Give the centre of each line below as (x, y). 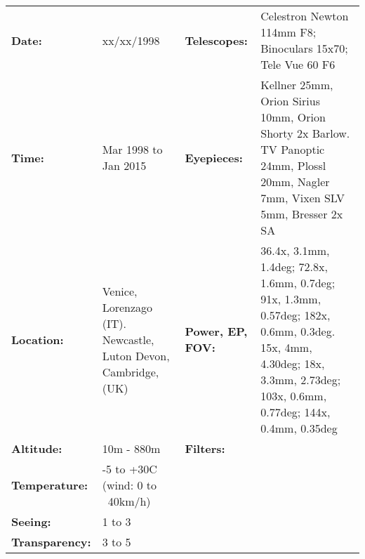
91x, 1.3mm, (291, 299)
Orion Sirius (290, 101)
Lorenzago (127, 307)
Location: (38, 339)
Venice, (120, 291)
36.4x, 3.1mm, (295, 250)
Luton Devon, (136, 355)
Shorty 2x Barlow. (305, 133)
